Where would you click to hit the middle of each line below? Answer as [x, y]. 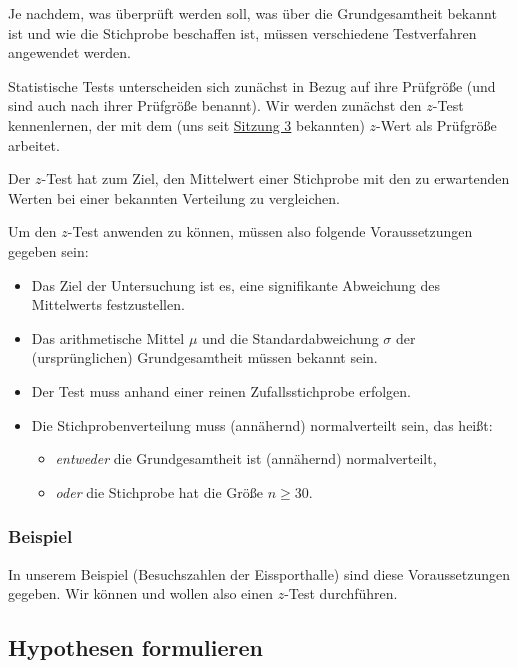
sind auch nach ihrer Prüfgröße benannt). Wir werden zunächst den [215, 105]
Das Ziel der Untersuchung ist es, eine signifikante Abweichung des [236, 284]
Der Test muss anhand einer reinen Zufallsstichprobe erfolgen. [221, 390]
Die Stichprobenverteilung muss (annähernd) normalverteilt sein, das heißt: [262, 424]
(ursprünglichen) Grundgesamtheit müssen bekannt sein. [204, 357]
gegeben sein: [48, 250]
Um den [32, 231]
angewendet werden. [69, 52]
